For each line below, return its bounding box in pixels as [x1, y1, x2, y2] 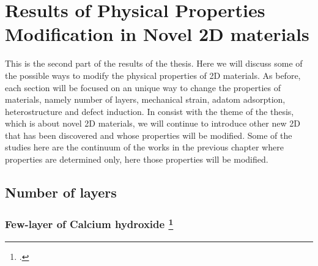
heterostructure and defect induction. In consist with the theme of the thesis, [5, 105, 294, 117]
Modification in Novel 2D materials [5, 21, 309, 46]
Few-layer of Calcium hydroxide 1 [5, 215, 174, 232]
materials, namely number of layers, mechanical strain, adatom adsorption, [5, 93, 286, 106]
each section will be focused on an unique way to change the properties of [5, 81, 281, 94]
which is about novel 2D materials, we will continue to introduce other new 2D [5, 117, 300, 130]
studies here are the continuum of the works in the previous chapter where [5, 141, 284, 153]
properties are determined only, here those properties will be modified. [5, 153, 268, 166]
